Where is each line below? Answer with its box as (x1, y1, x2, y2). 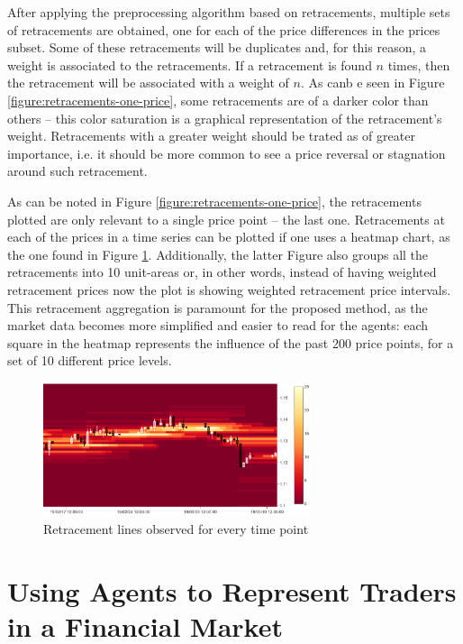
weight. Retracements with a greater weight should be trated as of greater (7, 126, 415, 145)
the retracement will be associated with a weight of (7, 73, 289, 92)
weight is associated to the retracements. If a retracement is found (7, 55, 372, 74)
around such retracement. (7, 161, 148, 180)
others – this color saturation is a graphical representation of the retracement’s (7, 108, 442, 127)
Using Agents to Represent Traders (7, 572, 457, 609)
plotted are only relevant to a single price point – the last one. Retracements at (7, 209, 445, 228)
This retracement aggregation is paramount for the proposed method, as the (7, 298, 428, 317)
